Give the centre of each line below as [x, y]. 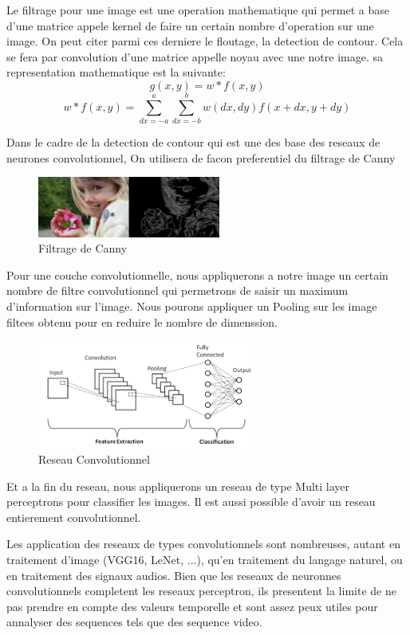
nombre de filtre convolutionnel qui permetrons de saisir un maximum [177, 290]
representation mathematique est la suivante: [116, 72]
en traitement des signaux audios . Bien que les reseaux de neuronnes [174, 575]
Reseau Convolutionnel [94, 459]
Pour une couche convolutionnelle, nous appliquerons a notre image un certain [197, 274]
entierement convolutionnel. [74, 517]
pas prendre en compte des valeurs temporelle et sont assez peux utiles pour [192, 606]
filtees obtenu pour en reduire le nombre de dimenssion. [142, 321]
